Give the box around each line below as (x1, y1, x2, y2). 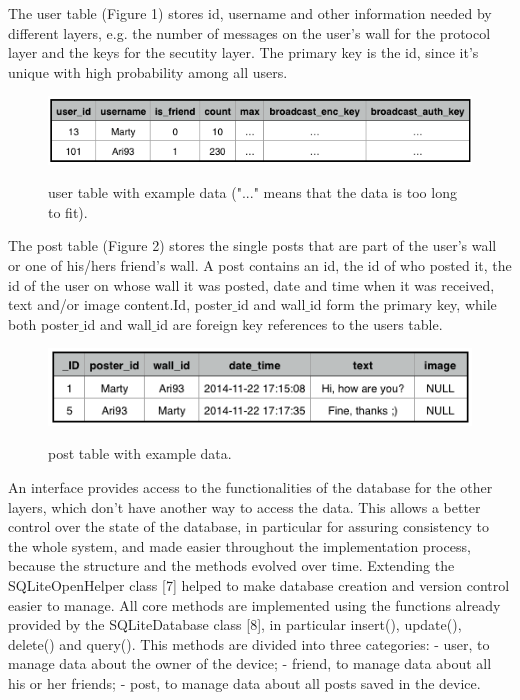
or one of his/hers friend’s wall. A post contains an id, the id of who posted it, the (8, 255, 512, 276)
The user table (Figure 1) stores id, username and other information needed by (8, 3, 492, 23)
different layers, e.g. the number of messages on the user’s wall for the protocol (8, 22, 491, 43)
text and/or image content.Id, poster (8, 294, 233, 315)
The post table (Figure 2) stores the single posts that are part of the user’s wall (8, 235, 497, 256)
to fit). (48, 201, 88, 222)
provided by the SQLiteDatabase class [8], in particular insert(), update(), (8, 614, 462, 635)
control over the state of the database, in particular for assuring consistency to (8, 516, 489, 537)
